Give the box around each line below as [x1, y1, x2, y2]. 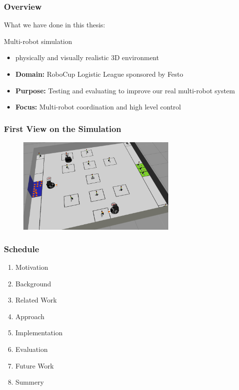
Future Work [15, 360, 54, 370]
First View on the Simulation [4, 122, 121, 134]
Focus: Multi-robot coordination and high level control [15, 102, 181, 112]
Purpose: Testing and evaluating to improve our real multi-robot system [15, 85, 235, 95]
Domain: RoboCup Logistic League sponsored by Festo [15, 69, 183, 79]
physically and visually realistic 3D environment [15, 52, 159, 63]
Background [15, 278, 51, 288]
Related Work [15, 295, 57, 305]
